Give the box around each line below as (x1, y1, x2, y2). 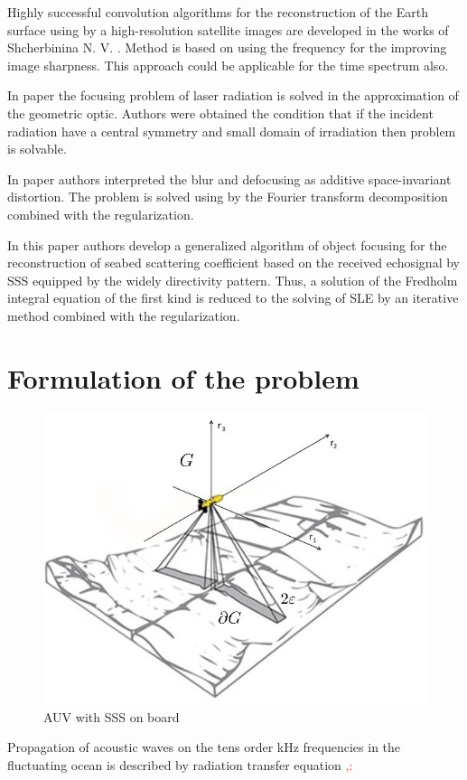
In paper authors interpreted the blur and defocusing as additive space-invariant (7, 169, 452, 188)
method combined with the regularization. (7, 305, 240, 324)
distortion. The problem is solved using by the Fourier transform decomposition (7, 187, 448, 206)
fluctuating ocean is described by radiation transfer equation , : (7, 756, 353, 775)
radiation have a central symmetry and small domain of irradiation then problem (7, 121, 456, 140)
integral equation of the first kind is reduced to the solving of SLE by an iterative (7, 288, 459, 307)
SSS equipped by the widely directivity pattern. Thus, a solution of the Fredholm (7, 270, 458, 289)
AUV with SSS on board (43, 707, 180, 726)
